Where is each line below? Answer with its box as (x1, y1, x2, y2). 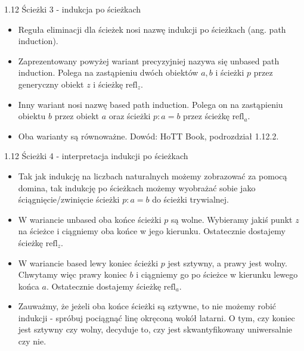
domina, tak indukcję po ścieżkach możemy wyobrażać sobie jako (18, 181, 256, 194)
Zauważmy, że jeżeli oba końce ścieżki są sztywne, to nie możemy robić (18, 300, 277, 312)
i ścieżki (215, 66, 244, 79)
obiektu (18, 110, 46, 122)
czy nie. (18, 335, 46, 347)
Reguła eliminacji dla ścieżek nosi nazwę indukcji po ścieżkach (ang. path (18, 23, 286, 35)
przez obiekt (54, 110, 99, 122)
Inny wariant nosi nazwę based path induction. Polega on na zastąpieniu (18, 98, 283, 110)
